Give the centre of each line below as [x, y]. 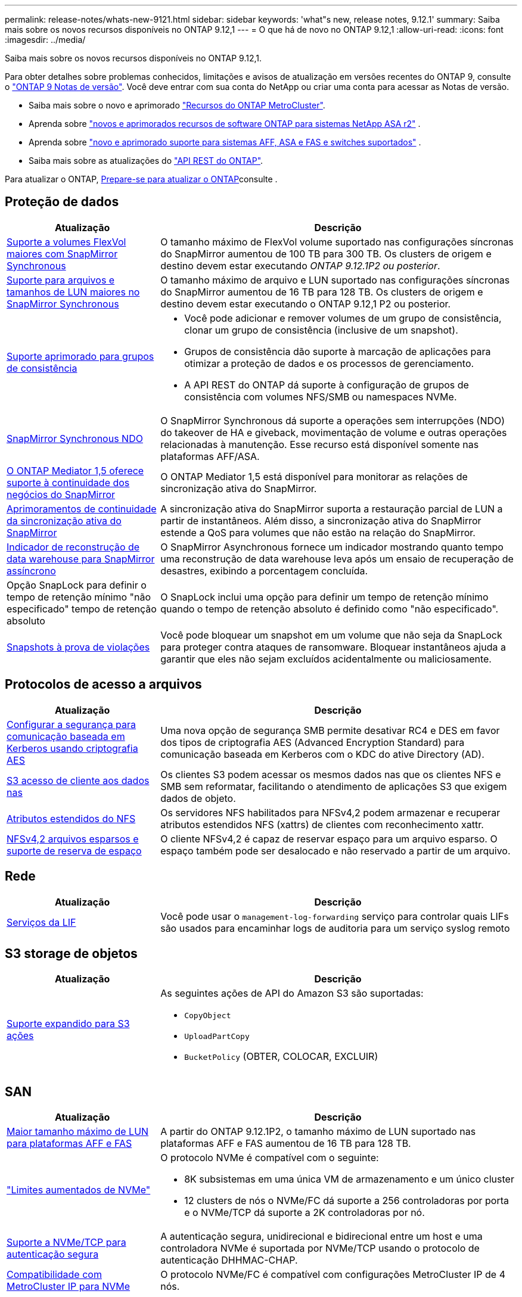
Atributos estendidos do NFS [71, 818]
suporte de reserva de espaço [74, 850]
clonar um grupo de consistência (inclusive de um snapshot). [321, 330]
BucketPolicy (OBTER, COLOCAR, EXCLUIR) [281, 1057]
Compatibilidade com [54, 1275]
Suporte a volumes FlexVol [66, 242]
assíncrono [31, 570]
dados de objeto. [198, 798]
